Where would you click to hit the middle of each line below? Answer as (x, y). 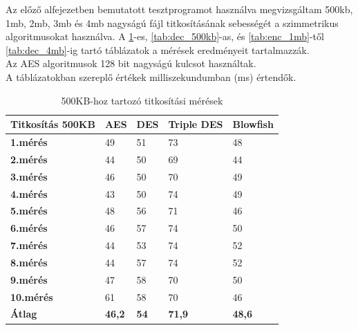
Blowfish (253, 124)
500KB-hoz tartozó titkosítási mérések (142, 100)
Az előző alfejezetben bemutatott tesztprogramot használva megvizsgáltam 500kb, (179, 9)
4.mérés (29, 193)
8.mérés (29, 262)
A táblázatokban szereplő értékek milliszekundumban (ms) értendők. (151, 76)
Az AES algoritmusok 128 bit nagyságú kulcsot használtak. (131, 63)
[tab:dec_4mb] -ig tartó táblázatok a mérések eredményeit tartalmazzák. (158, 49)
